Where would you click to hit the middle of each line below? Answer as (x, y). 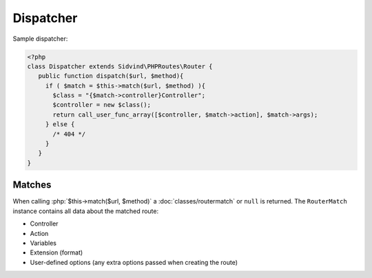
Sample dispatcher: (40, 39)
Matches (32, 185)
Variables (43, 243)
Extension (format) (56, 252)
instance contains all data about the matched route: (86, 211)
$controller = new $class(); (102, 105)
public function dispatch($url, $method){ (111, 76)
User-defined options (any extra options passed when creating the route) (134, 262)
